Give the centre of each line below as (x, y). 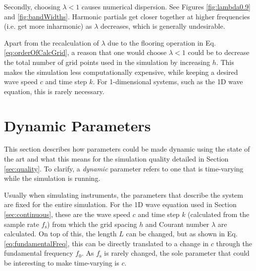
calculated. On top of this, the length (60, 234)
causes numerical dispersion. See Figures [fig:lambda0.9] (166, 6)
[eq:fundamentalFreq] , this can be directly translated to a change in (106, 243)
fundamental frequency (39, 253)
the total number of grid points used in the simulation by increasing (107, 62)
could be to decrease (219, 52)
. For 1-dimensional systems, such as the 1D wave (168, 81)
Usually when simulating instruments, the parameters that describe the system (124, 194)
